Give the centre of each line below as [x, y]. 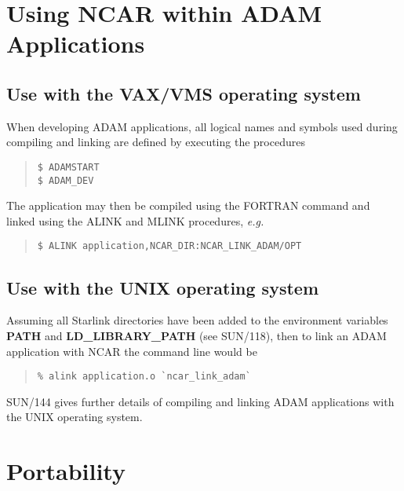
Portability [66, 471]
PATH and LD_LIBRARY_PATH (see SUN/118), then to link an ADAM [197, 335]
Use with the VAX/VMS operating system [184, 93]
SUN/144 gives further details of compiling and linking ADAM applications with [200, 401]
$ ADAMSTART [68, 167]
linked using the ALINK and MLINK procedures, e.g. [135, 220]
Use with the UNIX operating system [163, 287]
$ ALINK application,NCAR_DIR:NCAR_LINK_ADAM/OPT [169, 246]
